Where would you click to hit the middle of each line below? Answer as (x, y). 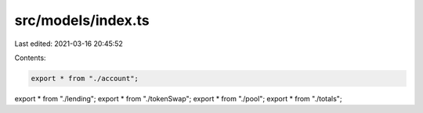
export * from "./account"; (85, 78)
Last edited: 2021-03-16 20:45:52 (69, 44)
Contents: (30, 58)
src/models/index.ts (82, 20)
